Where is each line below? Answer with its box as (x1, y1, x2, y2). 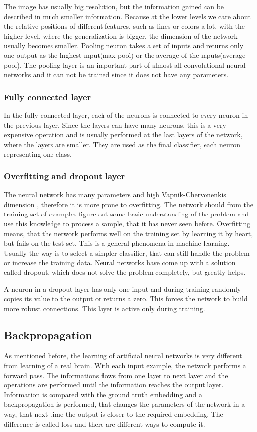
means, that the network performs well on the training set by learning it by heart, (4, 228, 253, 238)
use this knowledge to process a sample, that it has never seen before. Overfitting (4, 218, 251, 228)
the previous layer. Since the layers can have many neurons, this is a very (4, 119, 226, 130)
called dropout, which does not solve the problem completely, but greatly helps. (4, 267, 246, 277)
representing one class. (4, 149, 72, 159)
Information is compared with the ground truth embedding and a (4, 389, 203, 399)
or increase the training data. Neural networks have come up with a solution (4, 257, 236, 268)
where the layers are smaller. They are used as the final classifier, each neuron (4, 139, 241, 149)
